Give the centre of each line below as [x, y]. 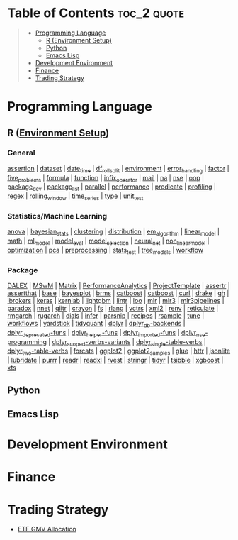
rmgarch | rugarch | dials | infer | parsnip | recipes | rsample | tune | [106, 315]
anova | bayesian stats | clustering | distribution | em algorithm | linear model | [113, 232]
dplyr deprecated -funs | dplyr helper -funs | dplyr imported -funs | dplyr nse [106, 333]
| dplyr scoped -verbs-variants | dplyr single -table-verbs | [127, 342]
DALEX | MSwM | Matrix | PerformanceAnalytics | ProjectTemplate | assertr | [119, 285]
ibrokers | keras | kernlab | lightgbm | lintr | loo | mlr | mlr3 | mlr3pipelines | [116, 300]
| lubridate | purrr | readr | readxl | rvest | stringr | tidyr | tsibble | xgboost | [115, 360]
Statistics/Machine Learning [57, 216]
